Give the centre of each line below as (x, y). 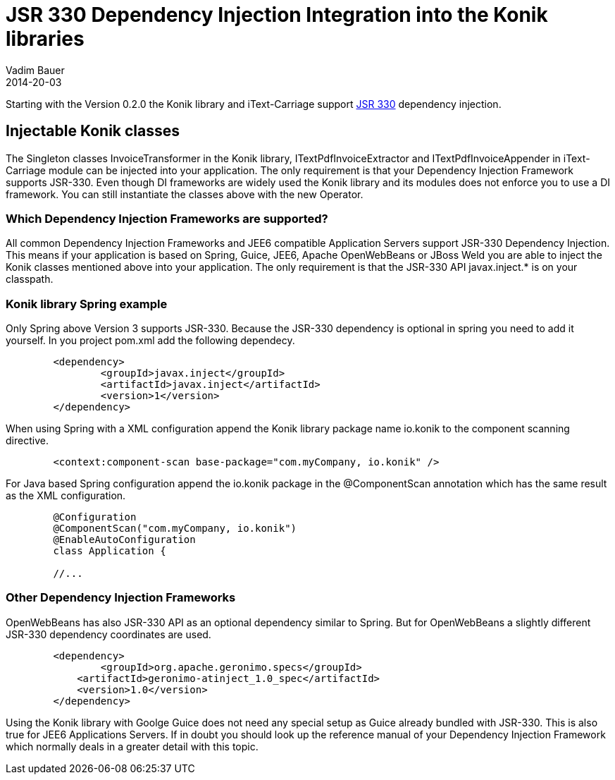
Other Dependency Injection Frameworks (121, 598)
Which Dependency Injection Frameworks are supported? (167, 218)
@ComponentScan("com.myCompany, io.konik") (175, 529)
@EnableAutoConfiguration (124, 540)
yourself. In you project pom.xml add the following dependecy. (150, 341)
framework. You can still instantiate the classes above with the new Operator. (185, 194)
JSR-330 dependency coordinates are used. (108, 634)
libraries (45, 39)
